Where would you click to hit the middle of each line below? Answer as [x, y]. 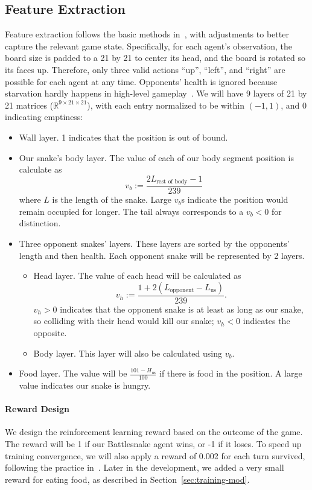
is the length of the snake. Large [112, 199]
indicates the [266, 321]
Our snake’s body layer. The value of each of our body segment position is [156, 157]
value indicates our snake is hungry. [85, 385]
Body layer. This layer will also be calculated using [128, 353]
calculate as [40, 169]
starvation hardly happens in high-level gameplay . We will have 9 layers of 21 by [156, 93]
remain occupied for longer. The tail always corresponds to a [131, 211]
